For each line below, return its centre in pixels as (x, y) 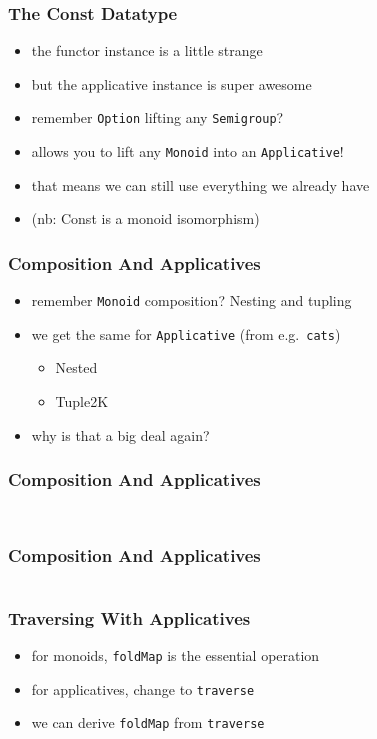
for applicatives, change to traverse (143, 688)
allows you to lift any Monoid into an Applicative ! (187, 151)
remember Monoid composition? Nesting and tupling (191, 300)
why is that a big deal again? (120, 434)
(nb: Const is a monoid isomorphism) (145, 218)
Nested (76, 367)
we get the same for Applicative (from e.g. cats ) (186, 333)
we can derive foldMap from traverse (148, 722)
